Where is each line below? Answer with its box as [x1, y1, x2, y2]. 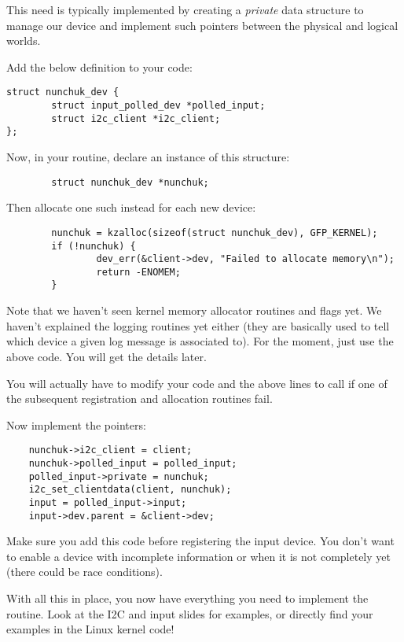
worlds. [6, 32, 41, 49]
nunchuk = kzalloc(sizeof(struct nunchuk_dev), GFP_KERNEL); [51, 227, 378, 238]
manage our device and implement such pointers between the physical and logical [6, 17, 398, 33]
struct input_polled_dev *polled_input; [51, 100, 266, 112]
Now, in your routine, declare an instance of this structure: [6, 149, 290, 164]
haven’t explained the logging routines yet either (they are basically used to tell [6, 317, 390, 334]
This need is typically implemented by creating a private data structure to [6, 2, 364, 17]
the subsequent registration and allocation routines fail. [6, 390, 273, 407]
